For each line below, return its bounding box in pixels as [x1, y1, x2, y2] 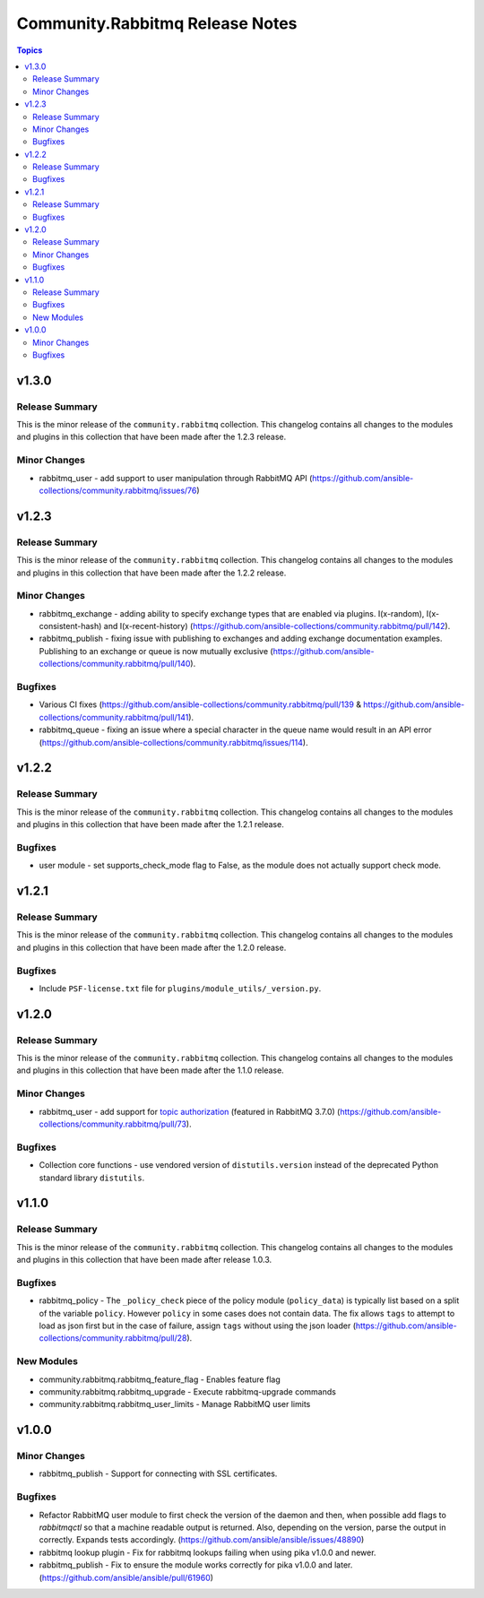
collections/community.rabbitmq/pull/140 [39, 659, 191, 669]
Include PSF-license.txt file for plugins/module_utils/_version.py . [39, 982, 322, 994]
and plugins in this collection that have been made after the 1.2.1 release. [16, 819, 284, 830]
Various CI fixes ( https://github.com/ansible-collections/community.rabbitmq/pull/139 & [39, 699, 362, 710]
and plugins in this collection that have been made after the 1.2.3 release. [16, 431, 287, 443]
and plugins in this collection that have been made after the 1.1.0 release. [16, 1065, 284, 1075]
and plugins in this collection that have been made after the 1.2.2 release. [16, 567, 287, 578]
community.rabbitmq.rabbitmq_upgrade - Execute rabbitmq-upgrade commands [39, 1386, 336, 1397]
